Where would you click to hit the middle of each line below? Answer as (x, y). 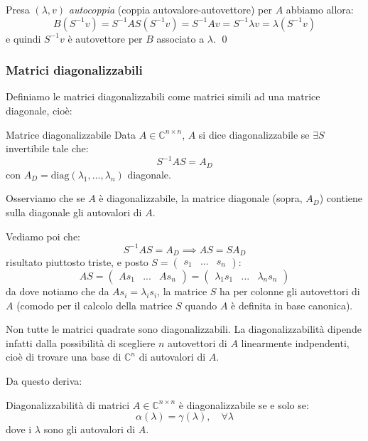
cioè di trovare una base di (64, 357)
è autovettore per (105, 38)
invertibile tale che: (47, 148)
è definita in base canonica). (292, 305)
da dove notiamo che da (58, 291)
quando (201, 305)
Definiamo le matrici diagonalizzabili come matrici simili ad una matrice (163, 96)
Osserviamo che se (45, 198)
